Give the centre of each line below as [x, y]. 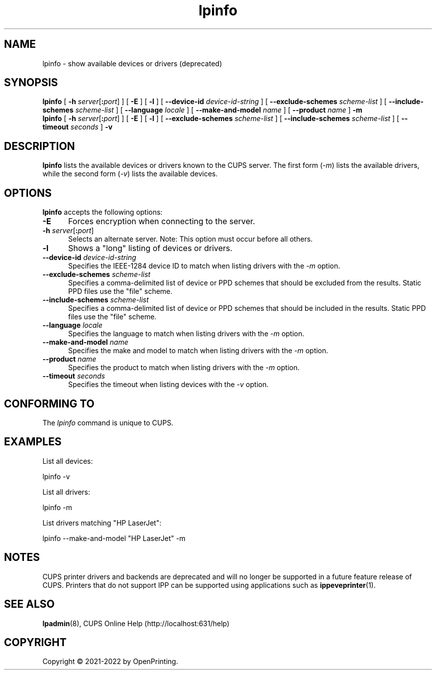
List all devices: [68, 461]
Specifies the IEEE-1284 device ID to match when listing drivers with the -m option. [204, 266]
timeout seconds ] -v [77, 127]
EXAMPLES [33, 442]
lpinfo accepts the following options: [103, 212]
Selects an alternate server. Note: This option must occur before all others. [191, 239]
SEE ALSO [29, 604]
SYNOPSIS [31, 83]
